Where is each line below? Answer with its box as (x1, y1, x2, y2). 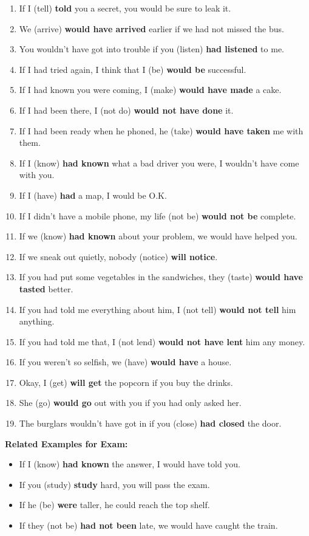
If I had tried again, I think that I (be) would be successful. (19, 63, 246, 75)
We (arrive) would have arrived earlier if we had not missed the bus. (19, 22, 284, 35)
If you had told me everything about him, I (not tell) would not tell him (19, 303, 296, 315)
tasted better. (19, 282, 73, 295)
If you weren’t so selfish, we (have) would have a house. (19, 356, 232, 368)
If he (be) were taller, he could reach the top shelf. (19, 498, 210, 511)
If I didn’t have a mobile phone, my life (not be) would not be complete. (19, 209, 296, 222)
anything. (19, 315, 55, 328)
